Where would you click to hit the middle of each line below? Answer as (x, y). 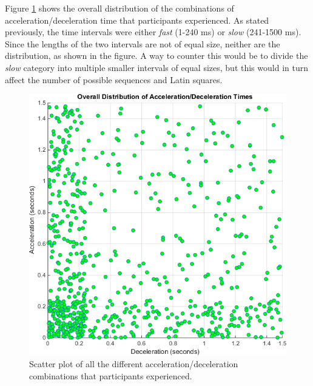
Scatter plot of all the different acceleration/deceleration (134, 364)
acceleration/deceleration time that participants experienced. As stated (137, 20)
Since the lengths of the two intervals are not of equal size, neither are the (143, 43)
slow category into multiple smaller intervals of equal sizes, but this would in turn (156, 67)
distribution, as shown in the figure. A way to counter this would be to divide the (156, 56)
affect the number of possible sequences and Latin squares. (114, 79)
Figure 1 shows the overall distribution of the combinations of (119, 8)
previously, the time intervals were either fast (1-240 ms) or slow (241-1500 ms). (153, 32)
